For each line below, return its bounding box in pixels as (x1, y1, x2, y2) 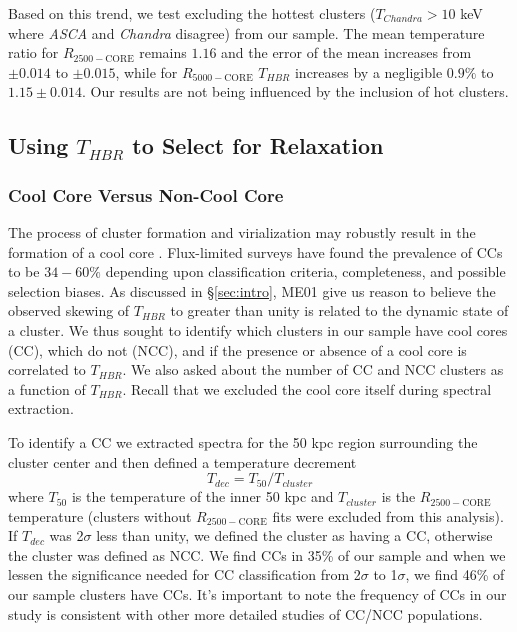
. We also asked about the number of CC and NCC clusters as (122, 359, 504, 380)
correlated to (8, 359, 86, 380)
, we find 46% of (405, 564, 505, 585)
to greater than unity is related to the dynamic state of (170, 300, 509, 321)
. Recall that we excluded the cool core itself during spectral (122, 378, 492, 399)
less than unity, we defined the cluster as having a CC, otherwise (96, 525, 493, 546)
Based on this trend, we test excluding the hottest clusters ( (8, 3, 376, 23)
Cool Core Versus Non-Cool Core (8, 182, 284, 207)
